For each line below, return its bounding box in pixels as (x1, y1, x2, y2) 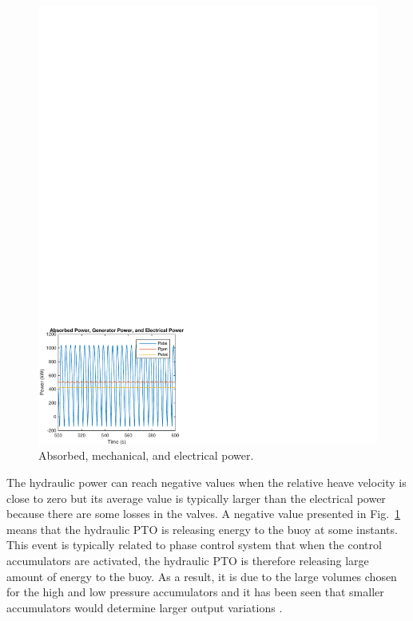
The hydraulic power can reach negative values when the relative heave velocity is (6, 474, 407, 491)
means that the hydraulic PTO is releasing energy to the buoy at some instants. (6, 520, 398, 537)
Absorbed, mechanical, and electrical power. (38, 447, 254, 464)
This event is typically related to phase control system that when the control (6, 536, 382, 553)
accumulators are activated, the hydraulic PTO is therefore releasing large (6, 552, 369, 569)
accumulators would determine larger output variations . (6, 599, 283, 615)
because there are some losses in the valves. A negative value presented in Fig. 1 (6, 505, 401, 522)
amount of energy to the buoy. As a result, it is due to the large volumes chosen (6, 568, 397, 584)
